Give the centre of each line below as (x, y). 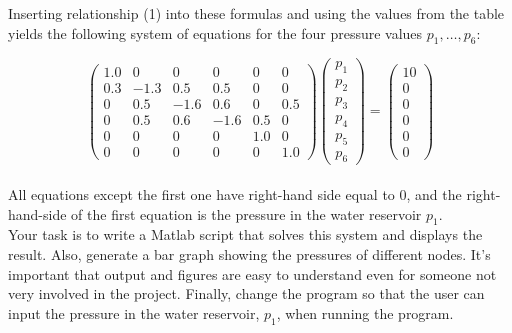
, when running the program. (365, 312)
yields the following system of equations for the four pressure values (215, 32)
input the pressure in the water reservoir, (134, 312)
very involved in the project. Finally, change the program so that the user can (246, 293)
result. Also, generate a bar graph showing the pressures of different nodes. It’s (249, 254)
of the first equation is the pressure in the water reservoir (246, 213)
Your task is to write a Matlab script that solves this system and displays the (245, 234)
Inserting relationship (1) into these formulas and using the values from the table (256, 13)
